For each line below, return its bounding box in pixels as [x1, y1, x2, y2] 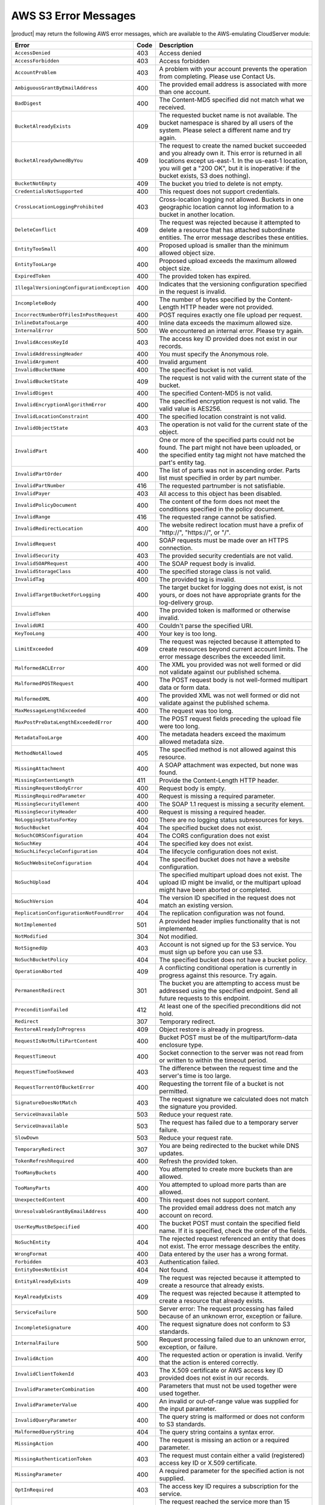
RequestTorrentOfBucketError [14, 1084, 95, 1091]
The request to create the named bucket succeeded [159, 141, 307, 150]
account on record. [159, 1211, 214, 1219]
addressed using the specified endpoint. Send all [159, 986, 298, 995]
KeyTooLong [14, 630, 45, 637]
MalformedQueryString [14, 1429, 75, 1435]
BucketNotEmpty [14, 181, 57, 187]
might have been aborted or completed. [159, 886, 272, 894]
